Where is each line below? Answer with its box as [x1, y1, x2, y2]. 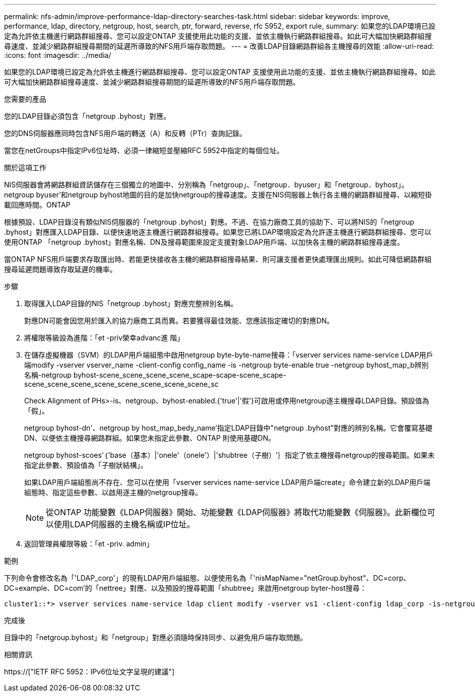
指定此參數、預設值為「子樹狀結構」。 [24, 461, 147, 469]
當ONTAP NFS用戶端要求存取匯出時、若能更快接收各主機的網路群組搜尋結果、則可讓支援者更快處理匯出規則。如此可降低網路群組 [4, 255, 432, 263]
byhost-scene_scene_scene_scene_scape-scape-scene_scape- [73, 371, 286, 379]
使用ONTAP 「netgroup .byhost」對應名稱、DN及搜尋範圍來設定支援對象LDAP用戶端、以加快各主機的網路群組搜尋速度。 [4, 238, 405, 246]
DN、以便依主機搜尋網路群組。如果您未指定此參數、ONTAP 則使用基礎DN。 [24, 434, 275, 442]
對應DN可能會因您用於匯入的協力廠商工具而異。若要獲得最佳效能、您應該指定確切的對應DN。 [24, 316, 334, 325]
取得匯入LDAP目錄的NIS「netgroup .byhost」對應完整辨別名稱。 [24, 299, 238, 308]
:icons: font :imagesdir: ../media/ [4, 51, 111, 59]
